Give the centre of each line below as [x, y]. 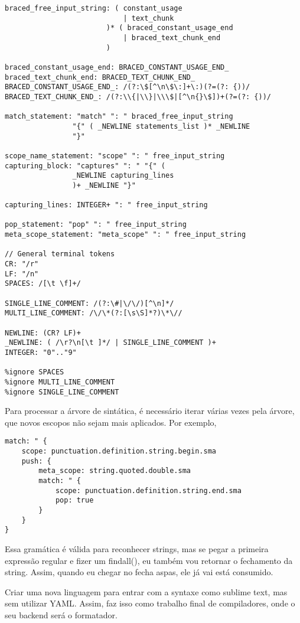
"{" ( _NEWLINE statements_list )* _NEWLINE [161, 126]
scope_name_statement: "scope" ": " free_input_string [115, 156]
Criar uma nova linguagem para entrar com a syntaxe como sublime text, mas [146, 591]
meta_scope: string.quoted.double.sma [115, 471]
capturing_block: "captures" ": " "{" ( [85, 166]
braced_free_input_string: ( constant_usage [94, 8]
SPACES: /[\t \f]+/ [43, 284]
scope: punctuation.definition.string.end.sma [148, 490]
